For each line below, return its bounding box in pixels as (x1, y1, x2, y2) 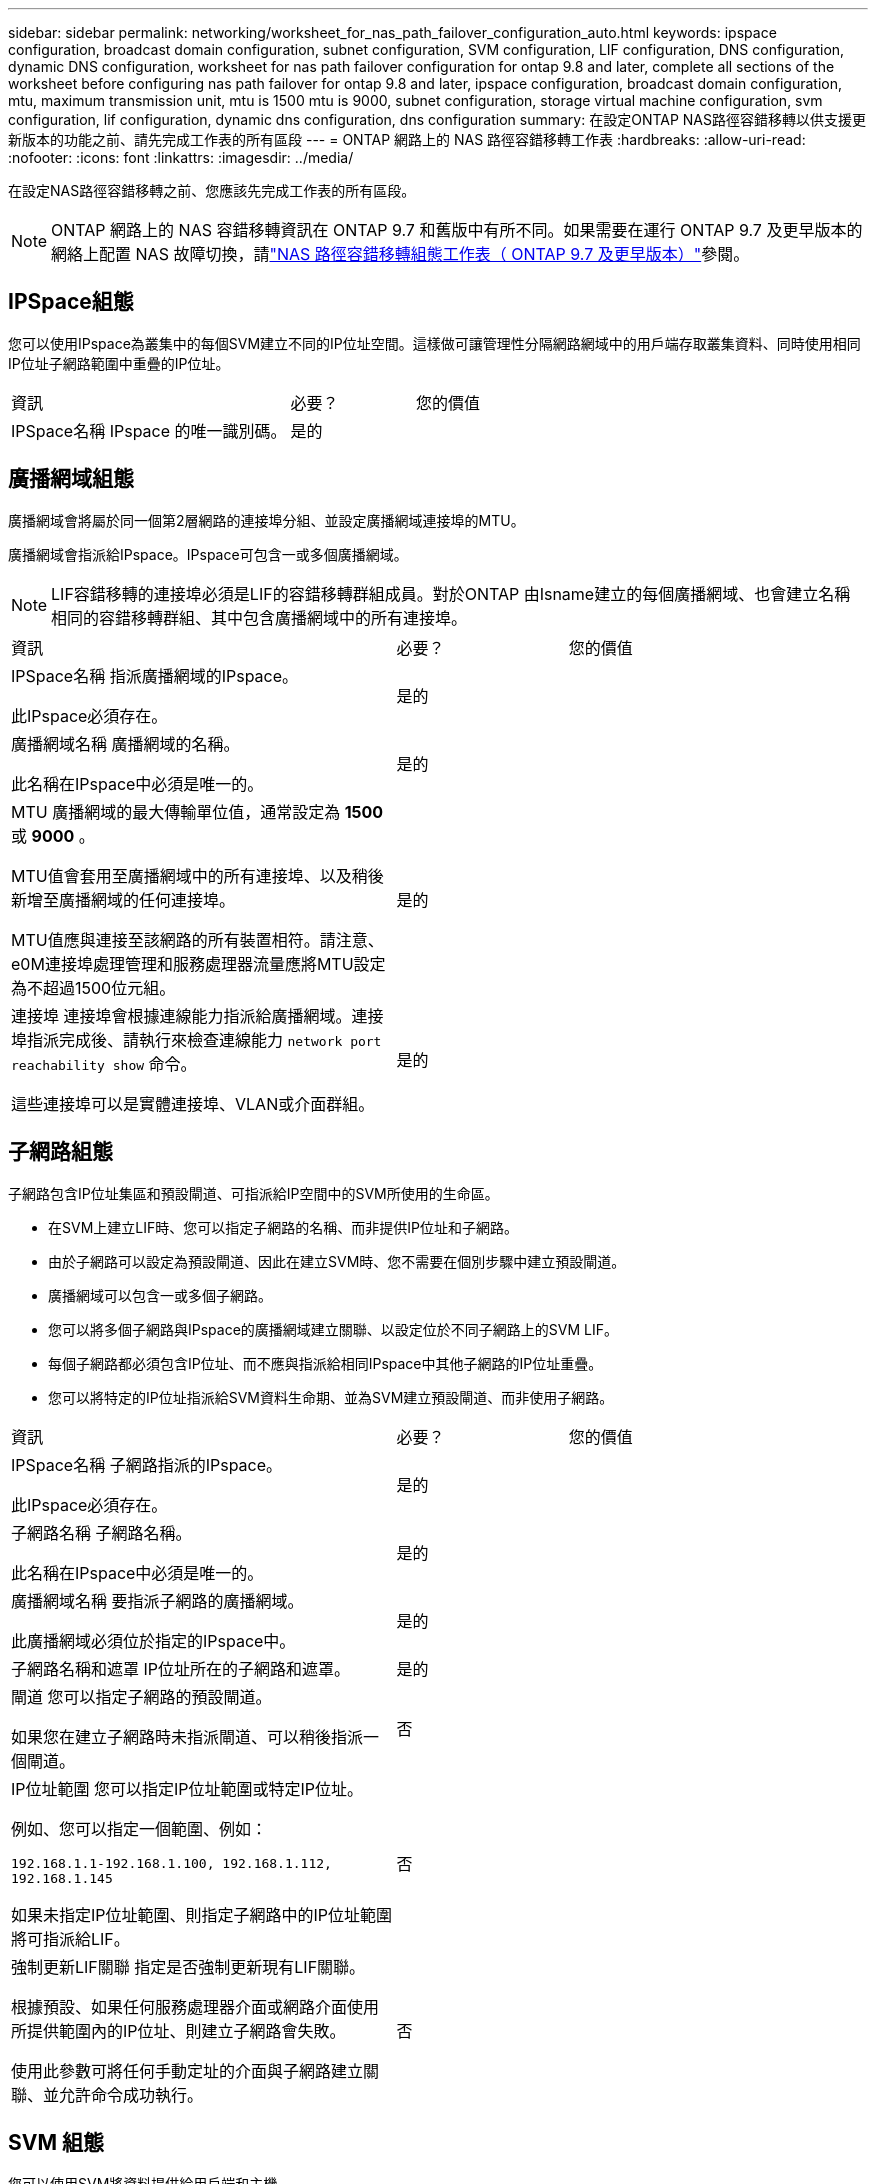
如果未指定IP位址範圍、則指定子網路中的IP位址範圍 (11, 1904, 393, 1925)
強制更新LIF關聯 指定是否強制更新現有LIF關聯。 (11, 1956, 366, 1977)
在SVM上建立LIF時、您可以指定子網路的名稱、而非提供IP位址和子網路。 (48, 1218, 518, 1236)
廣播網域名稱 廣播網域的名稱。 (11, 733, 240, 754)
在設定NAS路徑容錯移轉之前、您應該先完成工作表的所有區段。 (8, 182, 416, 199)
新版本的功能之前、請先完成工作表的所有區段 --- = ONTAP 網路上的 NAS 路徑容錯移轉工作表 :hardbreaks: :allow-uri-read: (8, 131, 806, 148)
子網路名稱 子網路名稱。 (11, 1522, 192, 1543)
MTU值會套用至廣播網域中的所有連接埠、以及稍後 (11, 865, 384, 886)
